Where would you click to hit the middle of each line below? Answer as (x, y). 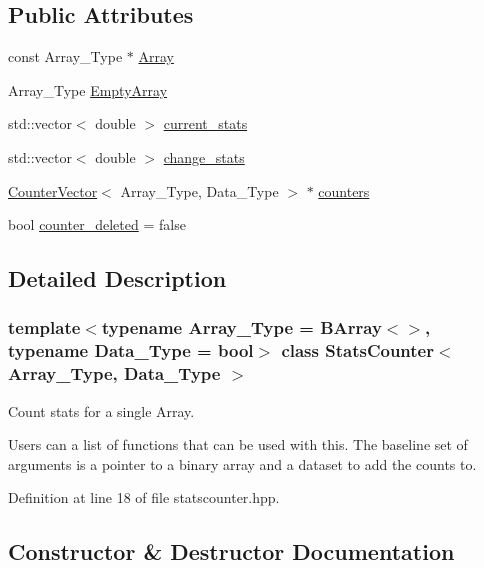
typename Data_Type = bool (131, 350)
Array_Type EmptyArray (88, 89)
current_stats (205, 123)
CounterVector (53, 190)
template (44, 327)
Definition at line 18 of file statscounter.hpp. (144, 497)
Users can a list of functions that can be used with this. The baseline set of (238, 444)
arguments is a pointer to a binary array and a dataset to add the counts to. (242, 463)
